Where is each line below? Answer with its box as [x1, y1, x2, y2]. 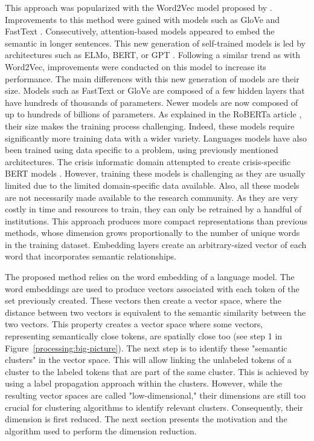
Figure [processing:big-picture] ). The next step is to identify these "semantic [5, 341, 287, 354]
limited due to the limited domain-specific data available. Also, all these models [5, 178, 300, 191]
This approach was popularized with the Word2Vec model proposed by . [5, 1, 272, 13]
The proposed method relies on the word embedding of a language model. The [5, 270, 295, 283]
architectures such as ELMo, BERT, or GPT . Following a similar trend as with [5, 48, 300, 61]
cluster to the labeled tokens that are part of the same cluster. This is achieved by [5, 365, 309, 377]
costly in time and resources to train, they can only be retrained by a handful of [5, 203, 302, 215]
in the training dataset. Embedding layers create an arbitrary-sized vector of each [5, 238, 307, 250]
